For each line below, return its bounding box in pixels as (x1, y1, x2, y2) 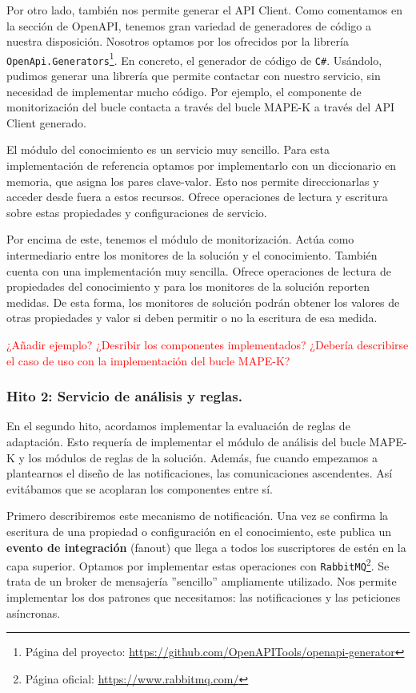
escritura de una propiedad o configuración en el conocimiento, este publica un (6, 522, 391, 539)
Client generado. (6, 114, 86, 131)
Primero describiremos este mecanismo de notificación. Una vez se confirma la (6, 507, 389, 524)
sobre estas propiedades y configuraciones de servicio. (6, 203, 267, 220)
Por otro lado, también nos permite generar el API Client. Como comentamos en (6, 2, 402, 18)
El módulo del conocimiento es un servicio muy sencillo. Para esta (6, 141, 330, 158)
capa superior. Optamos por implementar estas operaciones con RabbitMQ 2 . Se (6, 555, 390, 574)
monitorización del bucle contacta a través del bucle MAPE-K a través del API (6, 99, 394, 115)
